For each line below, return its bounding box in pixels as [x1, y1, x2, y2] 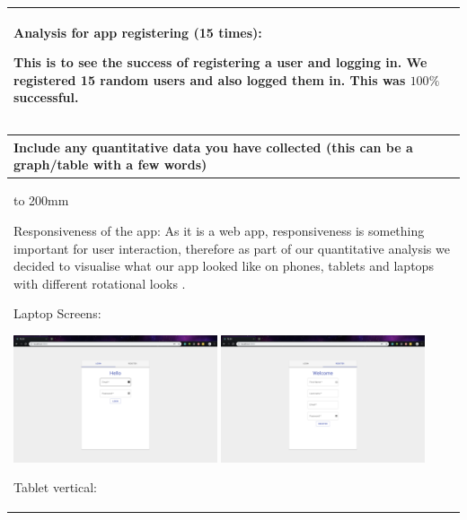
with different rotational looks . [13, 273, 186, 292]
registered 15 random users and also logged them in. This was [13, 70, 406, 89]
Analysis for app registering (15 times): [13, 22, 262, 41]
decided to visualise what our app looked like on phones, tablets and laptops [13, 256, 434, 275]
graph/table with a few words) [13, 155, 207, 174]
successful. [13, 88, 79, 107]
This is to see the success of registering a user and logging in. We [13, 53, 427, 72]
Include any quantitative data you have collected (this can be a [13, 137, 413, 156]
